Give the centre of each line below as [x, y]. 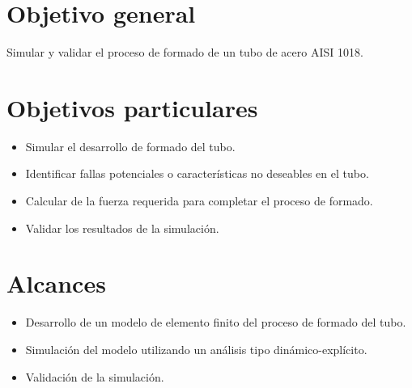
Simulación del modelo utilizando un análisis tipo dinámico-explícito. [196, 349]
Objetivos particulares [132, 107]
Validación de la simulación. [95, 376]
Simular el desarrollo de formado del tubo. [130, 146]
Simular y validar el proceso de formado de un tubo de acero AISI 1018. [185, 52]
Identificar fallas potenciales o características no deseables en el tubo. [197, 173]
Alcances [56, 283]
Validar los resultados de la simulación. [122, 228]
